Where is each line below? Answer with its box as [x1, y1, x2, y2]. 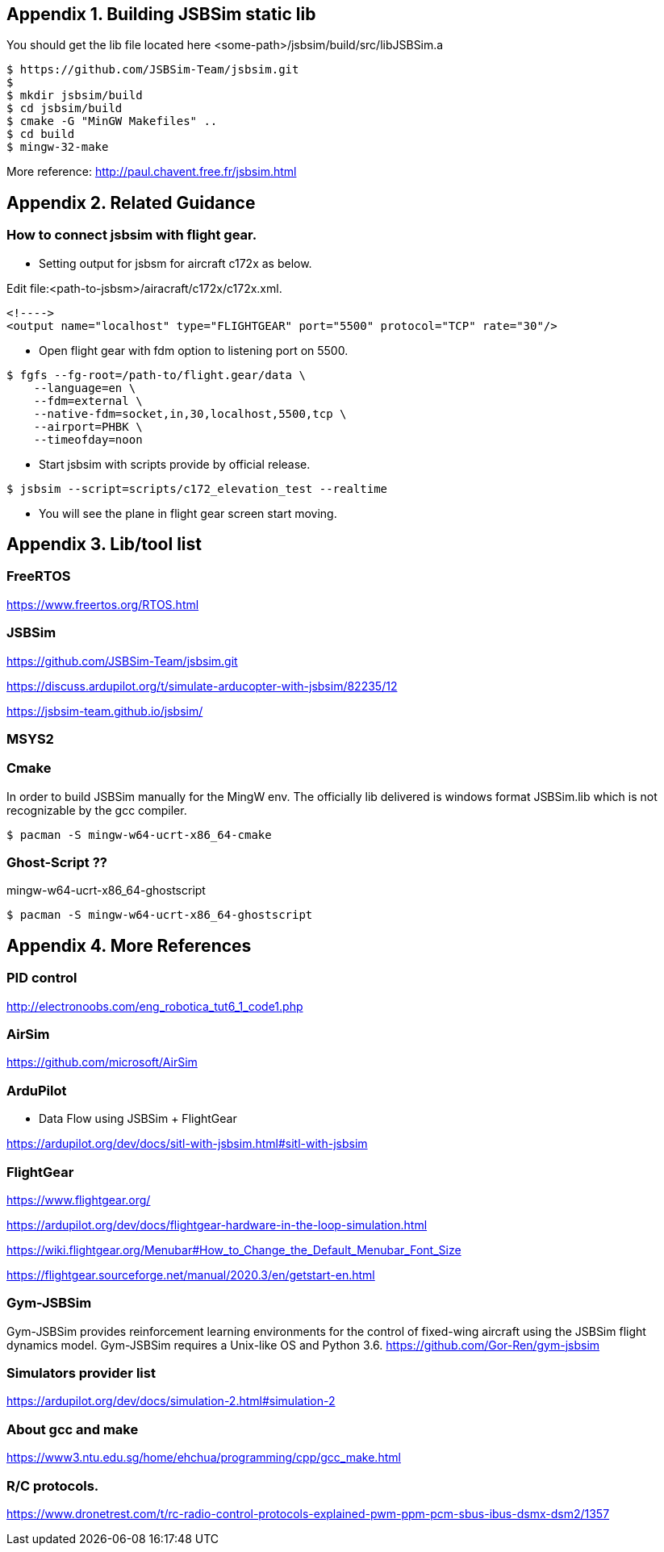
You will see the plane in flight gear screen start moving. [39, 506, 337, 520]
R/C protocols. [6, 1477, 99, 1494]
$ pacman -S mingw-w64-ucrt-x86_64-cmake [6, 828, 272, 841]
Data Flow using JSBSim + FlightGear [39, 1112, 237, 1126]
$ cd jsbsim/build [6, 102, 123, 115]
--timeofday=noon [33, 432, 143, 446]
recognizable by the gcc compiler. [6, 803, 187, 817]
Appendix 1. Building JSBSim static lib [6, 4, 316, 24]
